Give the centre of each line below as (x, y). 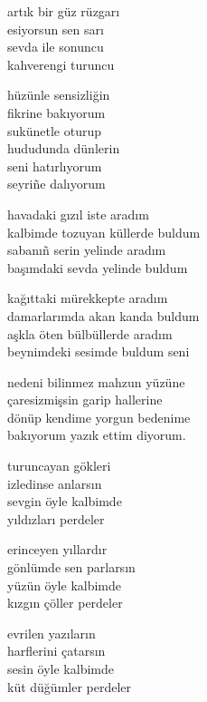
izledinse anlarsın (55, 483)
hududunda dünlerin (64, 148)
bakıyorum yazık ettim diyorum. (97, 435)
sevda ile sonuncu (56, 47)
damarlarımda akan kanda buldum (103, 315)
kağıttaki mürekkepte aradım (88, 298)
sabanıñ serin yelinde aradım (87, 250)
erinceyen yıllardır (57, 549)
